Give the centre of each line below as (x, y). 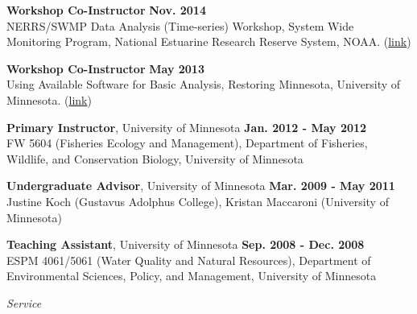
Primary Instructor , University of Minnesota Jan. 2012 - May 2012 (187, 127)
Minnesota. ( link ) (49, 99)
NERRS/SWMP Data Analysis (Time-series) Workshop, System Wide (180, 25)
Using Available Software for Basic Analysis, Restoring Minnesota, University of (204, 84)
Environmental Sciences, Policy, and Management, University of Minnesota (192, 276)
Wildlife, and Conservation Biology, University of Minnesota (155, 158)
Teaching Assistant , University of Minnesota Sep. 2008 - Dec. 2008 (186, 244)
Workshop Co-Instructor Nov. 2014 (106, 10)
